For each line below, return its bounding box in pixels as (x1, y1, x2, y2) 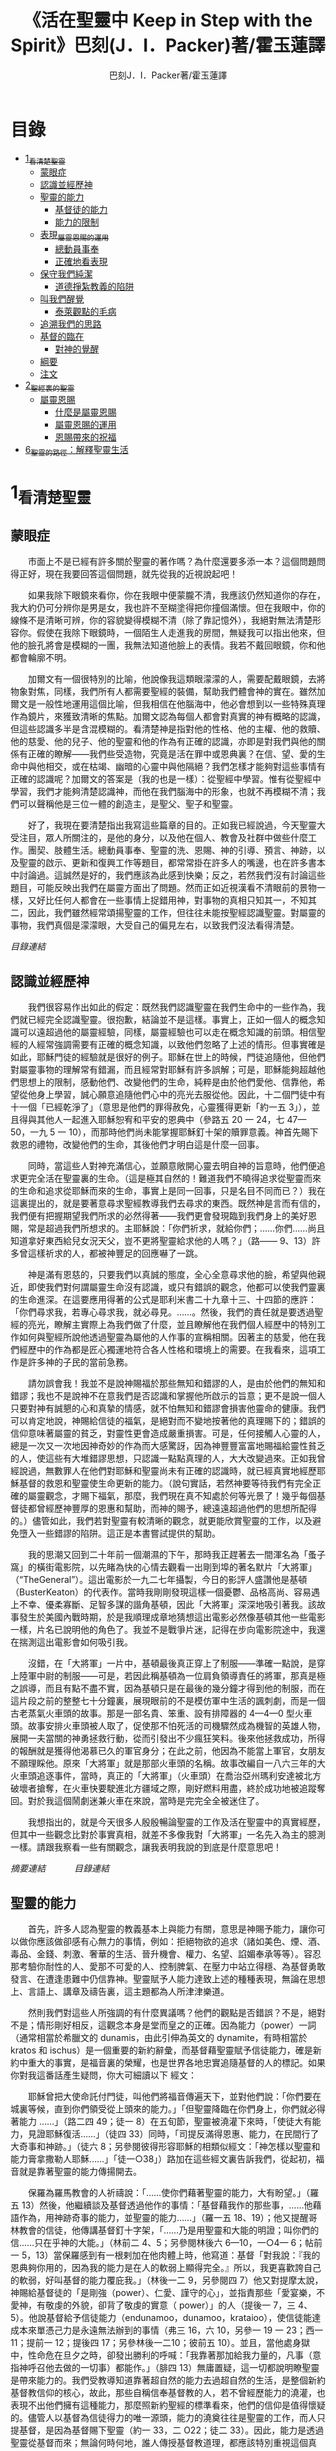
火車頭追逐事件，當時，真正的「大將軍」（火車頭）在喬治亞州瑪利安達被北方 (10, 1770, 322, 1782)
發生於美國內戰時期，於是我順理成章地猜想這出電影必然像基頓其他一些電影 (18, 1611, 326, 1623)
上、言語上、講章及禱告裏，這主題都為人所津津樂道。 (10, 1986, 230, 1998)
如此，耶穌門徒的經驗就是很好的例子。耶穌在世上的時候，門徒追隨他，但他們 (10, 1051, 326, 1063)
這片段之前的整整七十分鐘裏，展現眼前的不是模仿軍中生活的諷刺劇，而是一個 (10, 1695, 326, 1707)
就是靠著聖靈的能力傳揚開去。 (18, 2166, 142, 2178)
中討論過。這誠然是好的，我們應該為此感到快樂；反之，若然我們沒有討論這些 (10, 869, 326, 881)
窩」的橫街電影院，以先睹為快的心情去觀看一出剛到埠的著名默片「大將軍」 (10, 1561, 317, 1573)
